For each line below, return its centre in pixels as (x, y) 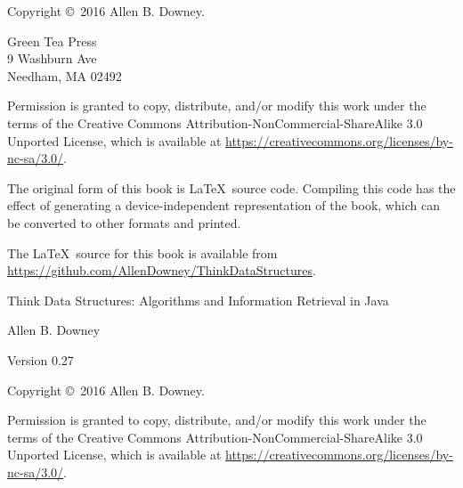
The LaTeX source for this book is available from (142, 252)
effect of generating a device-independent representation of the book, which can (223, 205)
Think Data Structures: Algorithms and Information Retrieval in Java (198, 300)
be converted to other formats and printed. (124, 222)
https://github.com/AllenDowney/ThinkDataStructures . (162, 270)
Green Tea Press (52, 41)
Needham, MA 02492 (65, 75)
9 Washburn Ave (52, 58)
